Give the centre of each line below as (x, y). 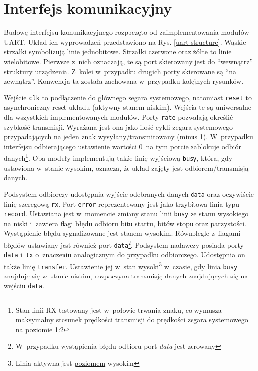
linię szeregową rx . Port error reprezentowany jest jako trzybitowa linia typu (122, 204)
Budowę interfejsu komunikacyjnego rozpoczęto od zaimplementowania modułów (127, 32)
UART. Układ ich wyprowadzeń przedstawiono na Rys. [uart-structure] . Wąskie (125, 42)
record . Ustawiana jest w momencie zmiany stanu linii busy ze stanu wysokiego (126, 214)
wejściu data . (24, 285)
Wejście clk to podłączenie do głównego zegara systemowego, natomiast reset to (128, 97)
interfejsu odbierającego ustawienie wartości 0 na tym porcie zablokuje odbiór (123, 146)
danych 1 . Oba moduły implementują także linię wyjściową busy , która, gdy (118, 157)
